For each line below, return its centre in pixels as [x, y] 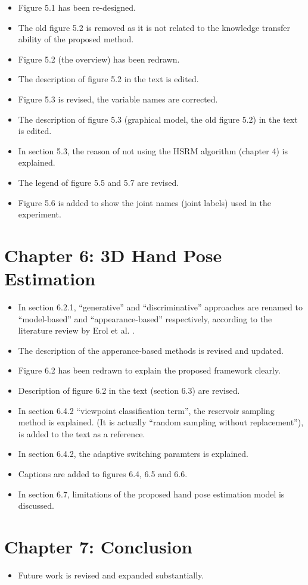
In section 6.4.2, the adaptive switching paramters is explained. [133, 454]
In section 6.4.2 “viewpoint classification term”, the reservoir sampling [146, 410]
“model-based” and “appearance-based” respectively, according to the [145, 318]
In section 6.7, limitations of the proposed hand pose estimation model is [151, 494]
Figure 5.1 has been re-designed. [77, 7]
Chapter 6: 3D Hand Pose [113, 255]
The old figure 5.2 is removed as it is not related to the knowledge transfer [154, 27]
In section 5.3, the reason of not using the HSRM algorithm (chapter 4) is [153, 150]
